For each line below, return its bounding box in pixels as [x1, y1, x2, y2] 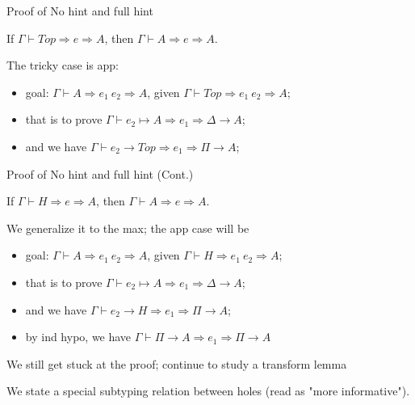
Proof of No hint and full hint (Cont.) [6, 165, 194, 182]
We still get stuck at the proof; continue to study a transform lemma [6, 355, 347, 372]
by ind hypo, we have [25, 328, 132, 345]
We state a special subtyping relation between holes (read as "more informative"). [6, 382, 410, 399]
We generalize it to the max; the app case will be [6, 219, 249, 236]
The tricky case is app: [6, 57, 119, 74]
